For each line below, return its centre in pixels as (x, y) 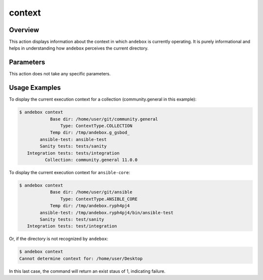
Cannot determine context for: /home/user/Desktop (81, 258)
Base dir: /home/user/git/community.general (104, 119)
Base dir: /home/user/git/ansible (91, 192)
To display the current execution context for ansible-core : (69, 172)
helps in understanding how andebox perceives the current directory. (79, 48)
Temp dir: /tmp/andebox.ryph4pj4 (90, 206)
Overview (24, 30)
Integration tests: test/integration (72, 226)
